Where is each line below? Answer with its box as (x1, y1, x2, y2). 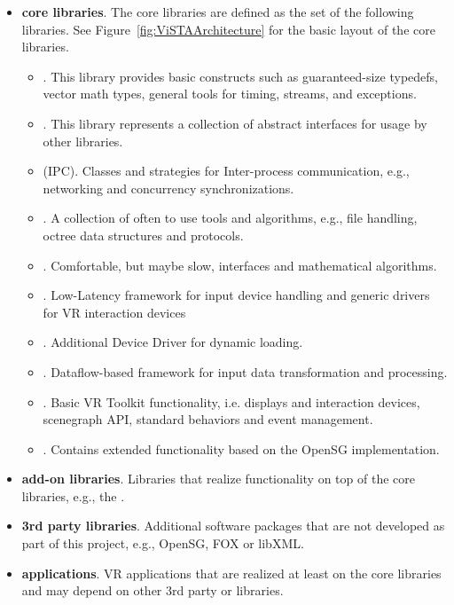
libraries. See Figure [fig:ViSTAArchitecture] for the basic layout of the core (21, 20, 435, 38)
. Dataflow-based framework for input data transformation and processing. (43, 362, 448, 381)
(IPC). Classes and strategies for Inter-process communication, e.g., (43, 161, 410, 180)
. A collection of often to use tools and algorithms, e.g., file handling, (43, 208, 418, 227)
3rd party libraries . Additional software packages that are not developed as (21, 516, 445, 535)
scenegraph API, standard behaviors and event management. (43, 410, 373, 428)
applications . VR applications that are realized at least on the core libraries (21, 563, 442, 582)
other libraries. (43, 131, 123, 150)
